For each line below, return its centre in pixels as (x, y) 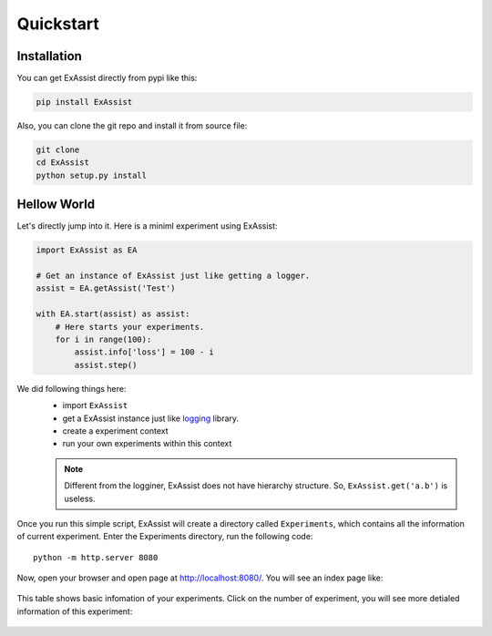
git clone (58, 150)
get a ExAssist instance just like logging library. (151, 418)
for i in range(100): (103, 340)
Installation (49, 56)
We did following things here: (72, 388)
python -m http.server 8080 (96, 557)
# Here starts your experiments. (130, 327)
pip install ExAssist (84, 102)
